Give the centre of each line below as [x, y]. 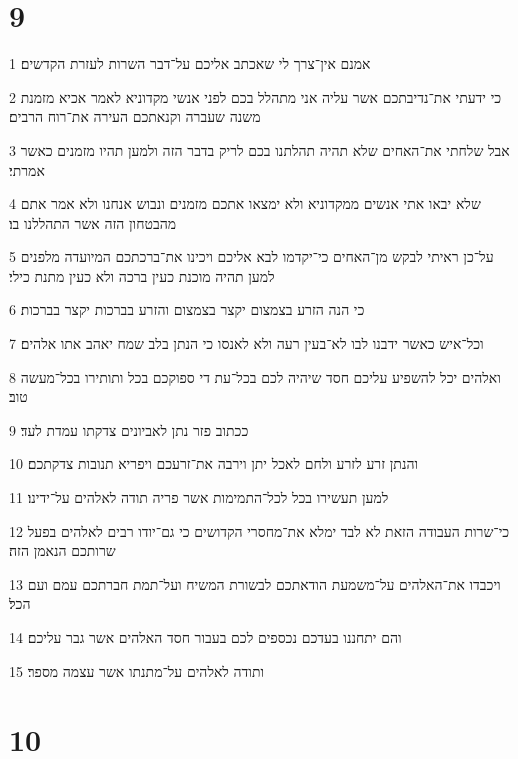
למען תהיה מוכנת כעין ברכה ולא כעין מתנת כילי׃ [142, 275]
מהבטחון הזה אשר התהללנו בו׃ [93, 222]
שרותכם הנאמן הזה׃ [62, 550]
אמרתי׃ [27, 169]
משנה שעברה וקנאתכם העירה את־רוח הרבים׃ [135, 116]
